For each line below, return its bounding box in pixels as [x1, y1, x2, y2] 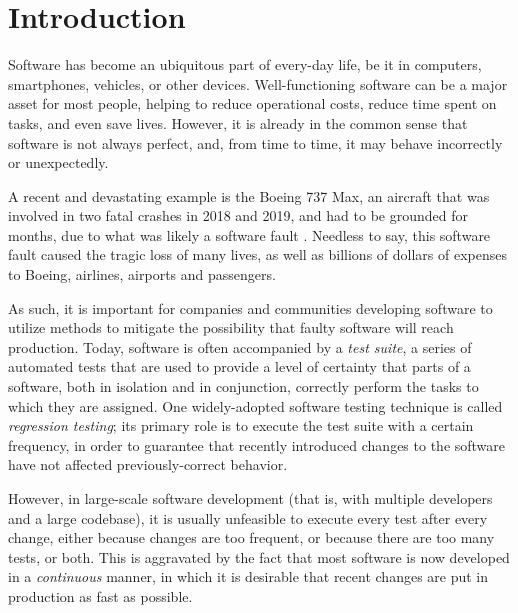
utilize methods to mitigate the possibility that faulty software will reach [8, 317, 454, 338]
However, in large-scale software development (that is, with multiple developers [8, 488, 493, 508]
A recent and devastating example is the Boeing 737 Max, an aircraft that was [8, 185, 490, 206]
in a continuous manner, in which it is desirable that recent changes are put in [8, 566, 489, 587]
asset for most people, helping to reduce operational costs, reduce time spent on [8, 93, 497, 114]
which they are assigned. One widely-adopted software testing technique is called [8, 395, 503, 416]
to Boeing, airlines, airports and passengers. [8, 264, 276, 285]
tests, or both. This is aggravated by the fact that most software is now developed [8, 546, 510, 567]
